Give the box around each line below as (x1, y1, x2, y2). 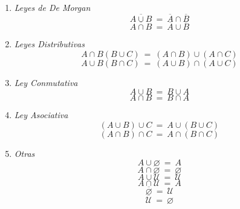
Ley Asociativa (14, 108, 68, 121)
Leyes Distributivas (14, 38, 85, 50)
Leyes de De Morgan (14, 1, 91, 13)
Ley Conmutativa (14, 76, 78, 88)
